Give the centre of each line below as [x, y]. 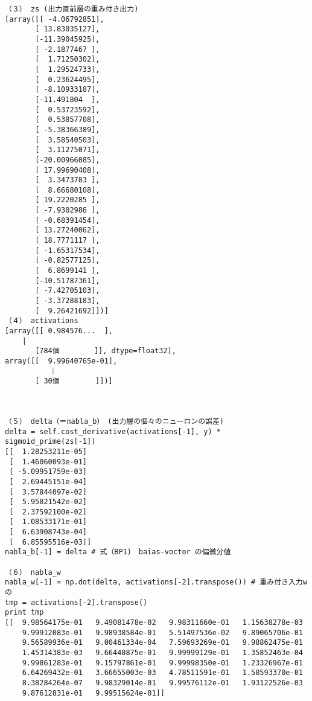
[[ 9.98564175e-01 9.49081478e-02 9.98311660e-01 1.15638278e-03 [154, 623]
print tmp [24, 613]
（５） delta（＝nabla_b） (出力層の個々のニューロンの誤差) [115, 421]
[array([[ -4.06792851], [55, 19]
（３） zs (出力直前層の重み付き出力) [72, 9]
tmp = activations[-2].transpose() [76, 602]
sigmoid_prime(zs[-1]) [50, 442]
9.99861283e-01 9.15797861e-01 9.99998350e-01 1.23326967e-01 [162, 663]
